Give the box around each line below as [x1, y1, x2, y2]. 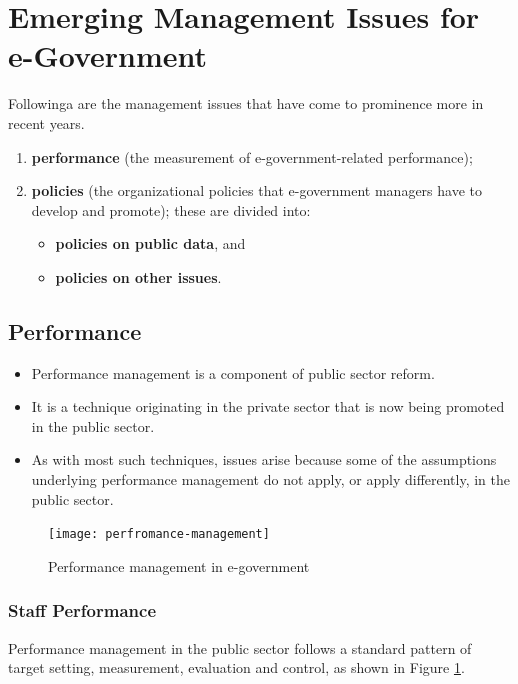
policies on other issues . [55, 266, 222, 287]
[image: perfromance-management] [48, 527, 270, 542]
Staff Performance [8, 598, 157, 623]
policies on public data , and [55, 233, 246, 254]
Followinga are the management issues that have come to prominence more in [8, 93, 484, 114]
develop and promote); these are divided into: [31, 199, 311, 220]
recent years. [8, 112, 85, 133]
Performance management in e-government [48, 555, 310, 576]
